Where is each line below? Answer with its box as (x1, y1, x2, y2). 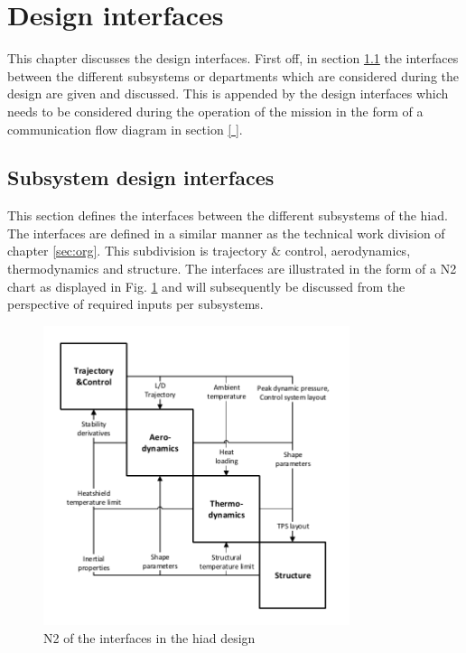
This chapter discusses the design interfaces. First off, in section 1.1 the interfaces (7, 49, 459, 68)
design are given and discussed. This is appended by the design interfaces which (7, 84, 449, 103)
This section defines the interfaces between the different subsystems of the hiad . (7, 206, 448, 225)
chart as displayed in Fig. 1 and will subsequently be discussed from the (7, 276, 405, 295)
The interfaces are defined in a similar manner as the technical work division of (7, 223, 445, 242)
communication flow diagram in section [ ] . (7, 119, 243, 138)
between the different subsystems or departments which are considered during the (7, 66, 459, 85)
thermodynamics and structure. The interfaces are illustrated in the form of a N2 (7, 259, 457, 278)
